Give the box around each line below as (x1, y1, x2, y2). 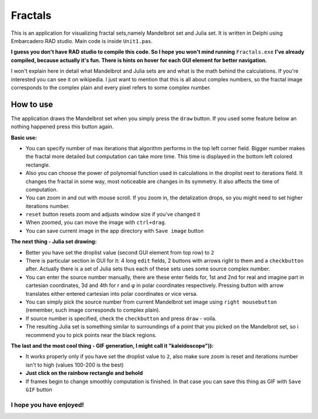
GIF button (25, 386, 52, 393)
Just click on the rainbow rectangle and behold (25, 369, 143, 377)
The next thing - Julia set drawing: (11, 238, 97, 245)
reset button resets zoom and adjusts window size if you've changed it (25, 211, 200, 218)
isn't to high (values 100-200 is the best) (25, 361, 124, 368)
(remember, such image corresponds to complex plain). (25, 306, 161, 314)
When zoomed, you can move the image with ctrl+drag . (25, 219, 166, 226)
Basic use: (11, 134, 38, 141)
